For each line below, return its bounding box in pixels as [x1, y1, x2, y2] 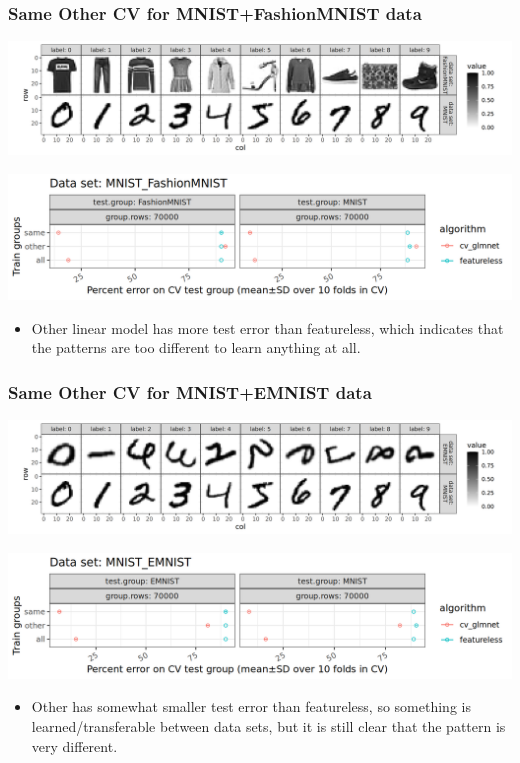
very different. [31, 735, 118, 756]
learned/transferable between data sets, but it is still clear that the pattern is [31, 715, 506, 736]
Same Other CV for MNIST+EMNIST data [8, 379, 372, 404]
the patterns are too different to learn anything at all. [31, 337, 361, 358]
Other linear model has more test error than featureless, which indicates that [31, 317, 504, 338]
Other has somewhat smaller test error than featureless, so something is [31, 696, 471, 717]
